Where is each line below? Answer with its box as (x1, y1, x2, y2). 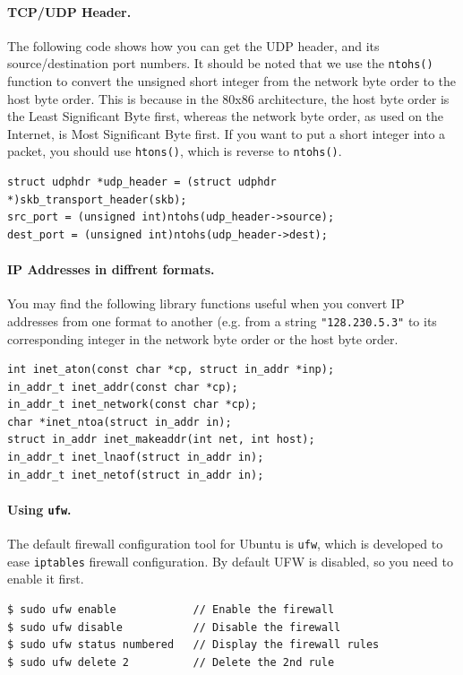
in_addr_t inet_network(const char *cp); (7, 398, 258, 411)
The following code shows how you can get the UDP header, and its (7, 36, 380, 55)
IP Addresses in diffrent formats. (7, 260, 215, 279)
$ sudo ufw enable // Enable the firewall (7, 603, 335, 617)
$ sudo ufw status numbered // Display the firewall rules (7, 638, 380, 652)
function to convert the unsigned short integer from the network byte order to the (7, 72, 456, 91)
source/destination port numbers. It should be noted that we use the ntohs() (7, 54, 433, 73)
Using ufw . (7, 499, 72, 518)
